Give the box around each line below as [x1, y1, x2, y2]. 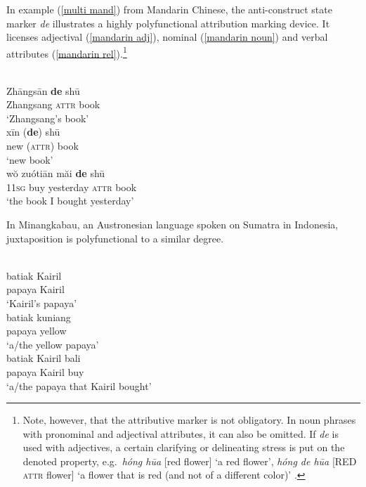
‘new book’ [6, 152, 53, 167]
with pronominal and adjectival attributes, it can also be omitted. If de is [22, 426, 339, 441]
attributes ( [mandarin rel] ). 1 [6, 44, 127, 60]
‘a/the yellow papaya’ [6, 337, 99, 351]
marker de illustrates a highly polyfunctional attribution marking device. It [6, 15, 330, 30]
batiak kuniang [6, 309, 71, 324]
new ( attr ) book [6, 138, 79, 152]
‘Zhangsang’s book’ [6, 110, 89, 125]
